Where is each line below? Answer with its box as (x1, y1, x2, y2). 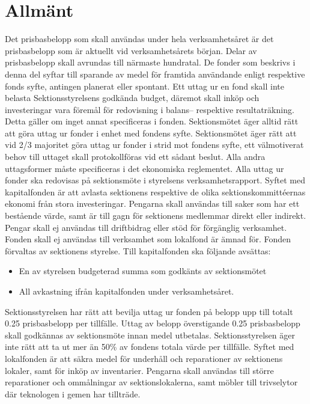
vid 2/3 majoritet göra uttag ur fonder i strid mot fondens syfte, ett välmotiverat (5, 138, 304, 151)
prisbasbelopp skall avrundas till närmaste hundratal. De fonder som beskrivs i (5, 56, 296, 69)
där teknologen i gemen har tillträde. (5, 387, 141, 400)
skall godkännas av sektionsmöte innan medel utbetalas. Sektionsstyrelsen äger (5, 328, 295, 341)
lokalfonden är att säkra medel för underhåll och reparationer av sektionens (5, 352, 283, 364)
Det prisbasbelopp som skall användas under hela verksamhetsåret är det (5, 32, 274, 45)
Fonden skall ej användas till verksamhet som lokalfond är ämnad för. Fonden (5, 233, 291, 245)
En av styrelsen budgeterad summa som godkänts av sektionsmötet (19, 265, 267, 277)
